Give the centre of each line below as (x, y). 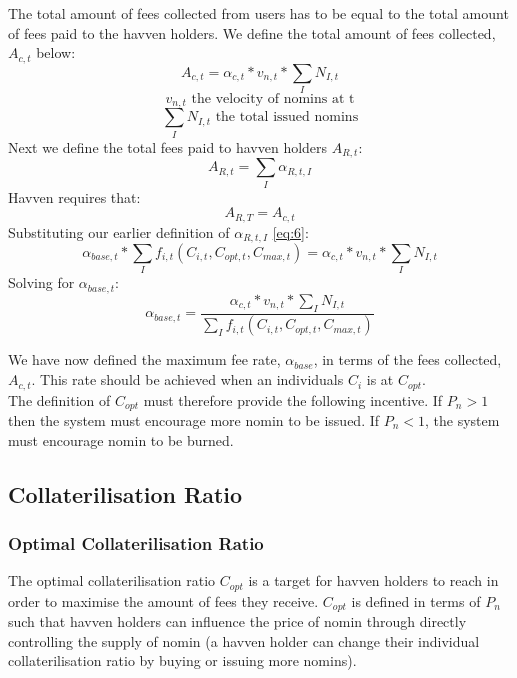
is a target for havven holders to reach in (373, 580)
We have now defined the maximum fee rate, (144, 359)
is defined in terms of (416, 600)
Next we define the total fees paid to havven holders (168, 146)
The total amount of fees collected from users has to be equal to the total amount (258, 13)
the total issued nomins (287, 117)
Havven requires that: (74, 196)
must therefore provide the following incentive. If (293, 399)
